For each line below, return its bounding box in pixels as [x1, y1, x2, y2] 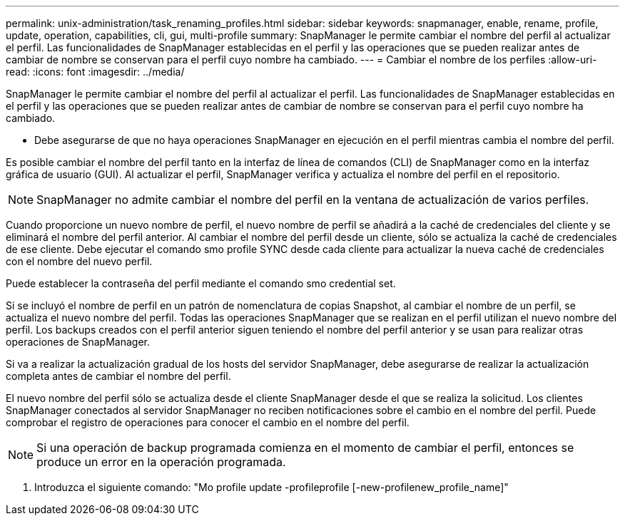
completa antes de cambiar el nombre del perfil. [6, 370, 231, 382]
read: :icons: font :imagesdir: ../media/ [6, 66, 185, 78]
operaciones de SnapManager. [6, 336, 150, 348]
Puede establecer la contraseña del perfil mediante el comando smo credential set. [6, 277, 396, 289]
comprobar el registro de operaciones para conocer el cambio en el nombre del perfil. [6, 416, 410, 428]
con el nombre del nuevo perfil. [6, 255, 153, 267]
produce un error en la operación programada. [36, 455, 286, 469]
